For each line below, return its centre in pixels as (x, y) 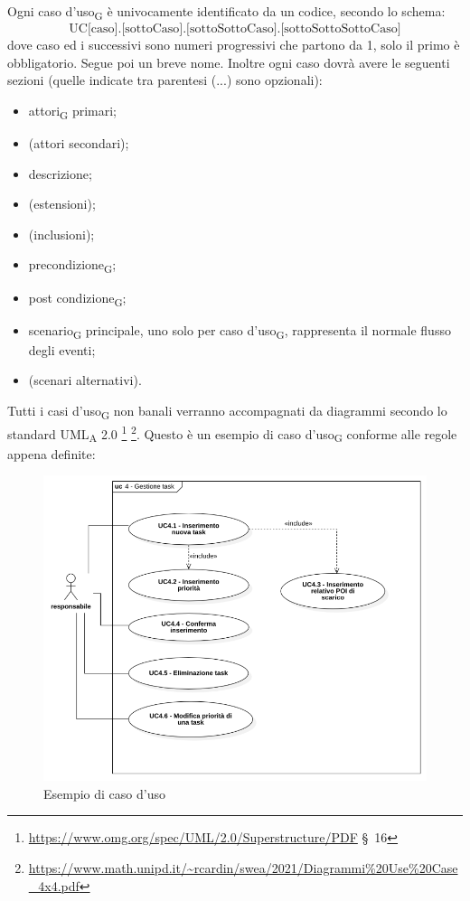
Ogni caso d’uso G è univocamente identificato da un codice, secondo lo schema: (226, 12)
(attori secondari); (79, 143)
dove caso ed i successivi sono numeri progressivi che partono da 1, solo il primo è (234, 45)
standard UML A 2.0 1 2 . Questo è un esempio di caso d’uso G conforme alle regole (232, 434)
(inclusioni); (61, 234)
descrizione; (60, 173)
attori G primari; (72, 111)
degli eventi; (62, 349)
